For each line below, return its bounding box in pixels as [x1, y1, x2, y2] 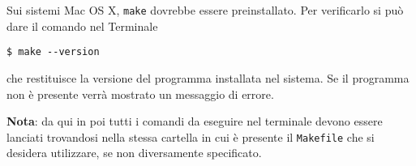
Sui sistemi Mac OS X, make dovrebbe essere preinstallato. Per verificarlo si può [6, 2, 404, 18]
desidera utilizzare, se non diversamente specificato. [6, 144, 262, 161]
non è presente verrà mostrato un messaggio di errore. [6, 85, 274, 102]
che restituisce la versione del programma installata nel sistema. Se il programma [6, 69, 410, 86]
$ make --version [6, 46, 100, 58]
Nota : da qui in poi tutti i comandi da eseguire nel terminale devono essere [6, 113, 383, 130]
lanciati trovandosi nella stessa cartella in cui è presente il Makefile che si [6, 128, 375, 145]
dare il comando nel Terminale [6, 17, 158, 34]
